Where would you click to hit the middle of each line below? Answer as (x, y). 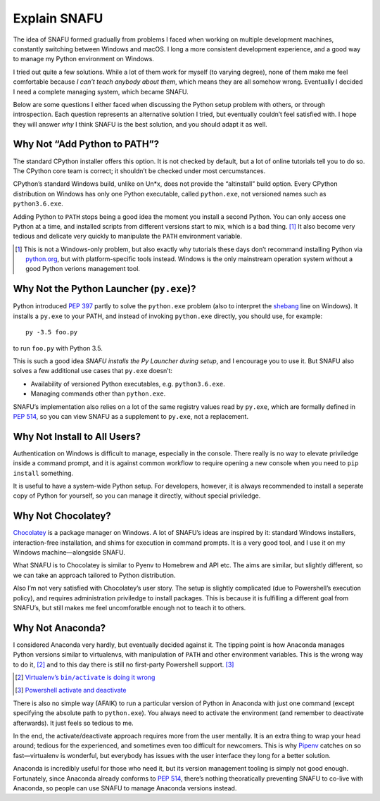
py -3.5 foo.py (52, 332)
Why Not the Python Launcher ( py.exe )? (104, 289)
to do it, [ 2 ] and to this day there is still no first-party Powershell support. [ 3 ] (123, 664)
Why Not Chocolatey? (62, 516)
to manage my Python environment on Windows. (84, 59)
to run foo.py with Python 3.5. (58, 348)
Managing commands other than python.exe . (98, 393)
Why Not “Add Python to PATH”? (86, 144)
